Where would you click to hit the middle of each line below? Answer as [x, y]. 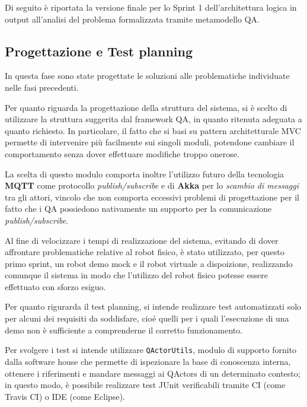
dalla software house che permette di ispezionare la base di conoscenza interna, [148, 361]
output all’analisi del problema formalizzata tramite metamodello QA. [132, 19]
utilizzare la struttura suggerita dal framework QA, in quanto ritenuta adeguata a [153, 119]
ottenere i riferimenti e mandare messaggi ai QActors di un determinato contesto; [153, 373]
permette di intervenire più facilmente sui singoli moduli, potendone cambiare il [150, 142]
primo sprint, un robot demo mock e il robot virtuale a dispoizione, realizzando [149, 263]
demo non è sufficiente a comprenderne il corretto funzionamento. [124, 330]
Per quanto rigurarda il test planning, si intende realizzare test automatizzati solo [153, 306]
